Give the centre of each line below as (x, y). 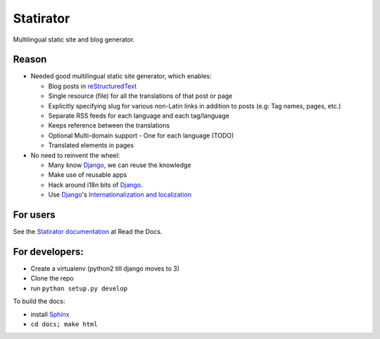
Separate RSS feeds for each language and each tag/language (139, 116)
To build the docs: (39, 301)
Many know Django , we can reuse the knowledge (120, 165)
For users (34, 215)
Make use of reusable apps (88, 175)
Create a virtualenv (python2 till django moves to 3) (105, 269)
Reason (30, 60)
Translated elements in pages (91, 145)
